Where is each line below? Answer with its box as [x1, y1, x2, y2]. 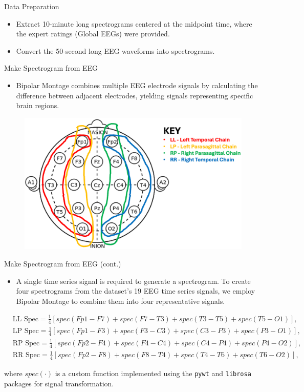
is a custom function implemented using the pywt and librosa [55, 367, 251, 378]
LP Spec [12, 327, 39, 335]
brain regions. [16, 100, 59, 111]
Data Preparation [4, 1, 59, 11]
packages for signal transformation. [4, 378, 114, 388]
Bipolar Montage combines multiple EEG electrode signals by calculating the [16, 79, 258, 90]
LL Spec [12, 315, 38, 323]
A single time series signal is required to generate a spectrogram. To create [16, 275, 251, 286]
